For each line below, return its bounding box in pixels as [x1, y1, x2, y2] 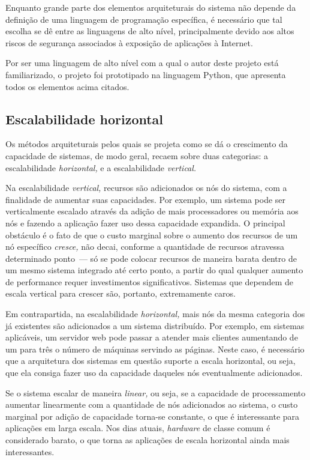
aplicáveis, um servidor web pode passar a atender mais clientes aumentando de [5, 331, 298, 343]
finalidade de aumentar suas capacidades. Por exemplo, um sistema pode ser [5, 193, 286, 205]
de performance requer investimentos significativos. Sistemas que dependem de [5, 275, 294, 288]
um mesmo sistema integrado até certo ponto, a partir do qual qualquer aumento [5, 264, 303, 276]
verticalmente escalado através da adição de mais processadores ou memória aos [5, 205, 299, 217]
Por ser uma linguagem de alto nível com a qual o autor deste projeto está [5, 56, 279, 69]
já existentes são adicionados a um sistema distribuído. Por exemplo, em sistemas [5, 319, 305, 331]
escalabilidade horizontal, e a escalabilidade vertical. [5, 161, 197, 174]
